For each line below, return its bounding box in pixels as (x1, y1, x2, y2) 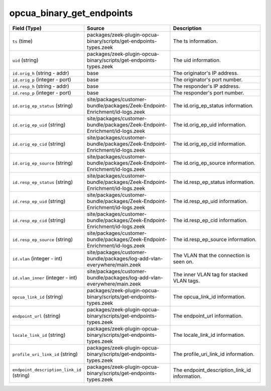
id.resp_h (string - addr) (12, 83, 70, 90)
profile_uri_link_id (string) (12, 350, 78, 357)
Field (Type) (12, 25, 42, 32)
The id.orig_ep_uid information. (173, 121, 247, 128)
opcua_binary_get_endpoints (9, 8, 133, 19)
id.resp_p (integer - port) (12, 89, 71, 96)
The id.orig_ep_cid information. (173, 140, 246, 147)
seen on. (173, 258, 194, 265)
